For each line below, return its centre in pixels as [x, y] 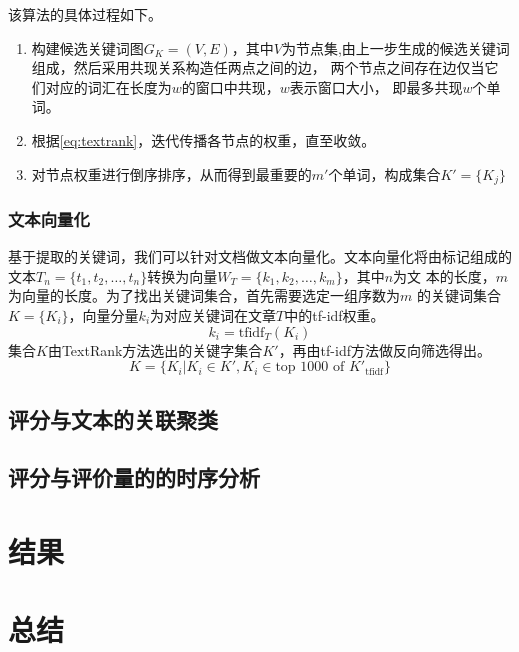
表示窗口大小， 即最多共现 [376, 86]
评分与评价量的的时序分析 [134, 477]
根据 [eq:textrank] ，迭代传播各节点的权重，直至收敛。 [203, 139]
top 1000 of [310, 367]
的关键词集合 [458, 295]
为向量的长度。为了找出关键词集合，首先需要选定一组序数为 [204, 295]
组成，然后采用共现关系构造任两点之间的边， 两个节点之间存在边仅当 [258, 67]
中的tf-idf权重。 [334, 315]
